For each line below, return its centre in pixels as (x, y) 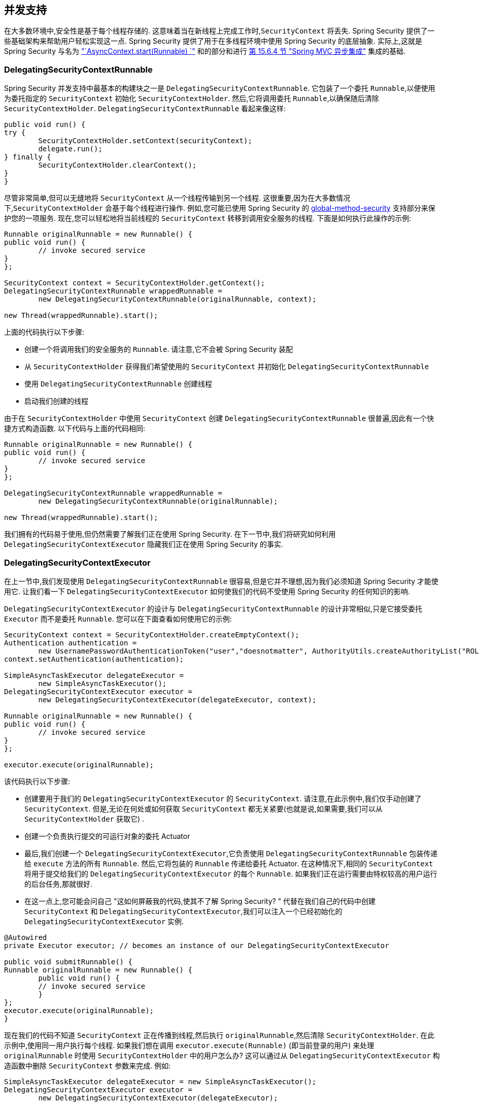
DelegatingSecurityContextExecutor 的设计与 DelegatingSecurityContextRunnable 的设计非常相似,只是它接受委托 (213, 608)
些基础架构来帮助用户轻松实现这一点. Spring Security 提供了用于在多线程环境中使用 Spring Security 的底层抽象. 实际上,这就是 (213, 41)
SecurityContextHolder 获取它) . (84, 819)
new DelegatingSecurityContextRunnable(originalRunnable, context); (177, 299)
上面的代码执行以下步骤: (44, 332)
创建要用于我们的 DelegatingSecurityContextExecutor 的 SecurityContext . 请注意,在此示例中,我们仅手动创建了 (223, 798)
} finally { (28, 157)
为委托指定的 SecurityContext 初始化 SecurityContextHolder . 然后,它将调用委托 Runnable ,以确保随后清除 (192, 99)
